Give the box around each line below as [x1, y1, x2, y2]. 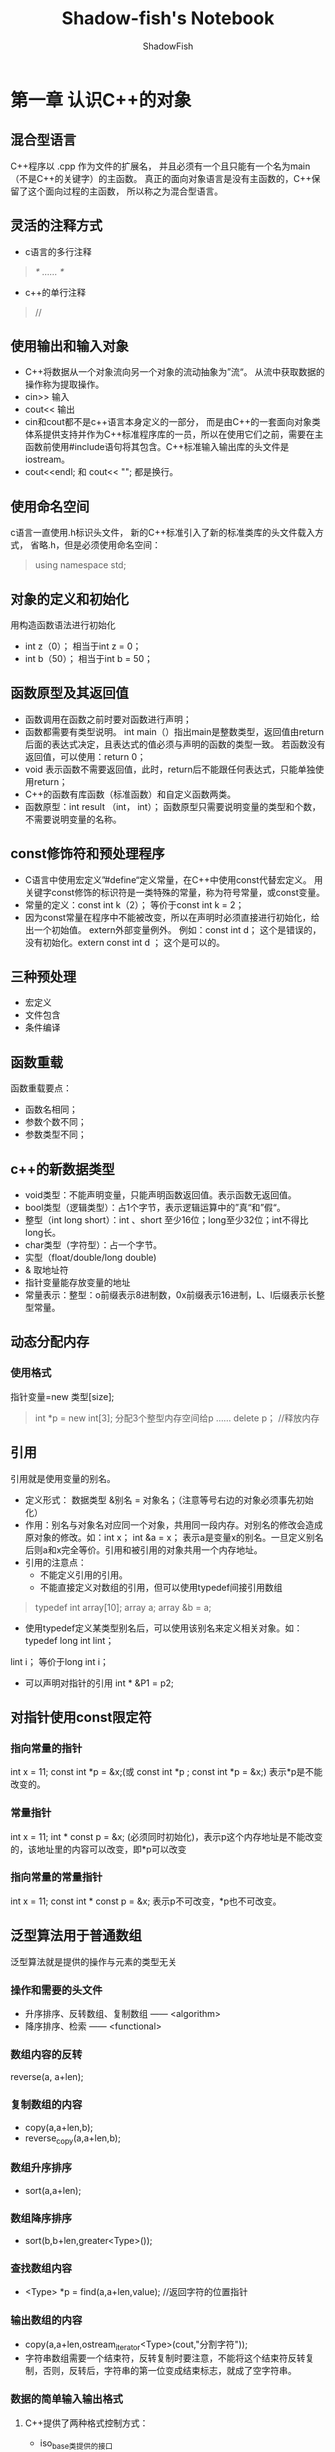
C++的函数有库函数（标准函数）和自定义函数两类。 [24, 788, 237, 800]
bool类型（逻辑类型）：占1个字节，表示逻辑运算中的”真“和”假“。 [24, 1202, 286, 1214]
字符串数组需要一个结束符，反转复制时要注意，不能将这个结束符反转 [24, 2352, 306, 2364]
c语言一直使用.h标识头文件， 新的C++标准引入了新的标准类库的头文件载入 [10, 527, 315, 539]
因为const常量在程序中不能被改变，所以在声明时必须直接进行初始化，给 [24, 911, 320, 923]
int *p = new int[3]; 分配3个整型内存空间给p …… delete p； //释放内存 [34, 1412, 320, 1424]
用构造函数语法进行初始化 [10, 619, 116, 631]
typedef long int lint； [24, 1634, 115, 1646]
